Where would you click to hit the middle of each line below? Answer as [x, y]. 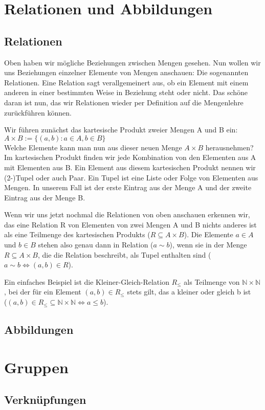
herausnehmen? [229, 147]
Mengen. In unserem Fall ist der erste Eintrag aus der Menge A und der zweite [128, 187]
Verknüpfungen [45, 400]
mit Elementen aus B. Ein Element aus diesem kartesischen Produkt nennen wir [130, 167]
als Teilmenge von [212, 281]
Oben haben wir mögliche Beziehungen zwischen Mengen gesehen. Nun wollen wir [132, 62]
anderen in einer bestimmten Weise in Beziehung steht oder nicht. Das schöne [126, 92]
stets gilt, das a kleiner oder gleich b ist [189, 292]
